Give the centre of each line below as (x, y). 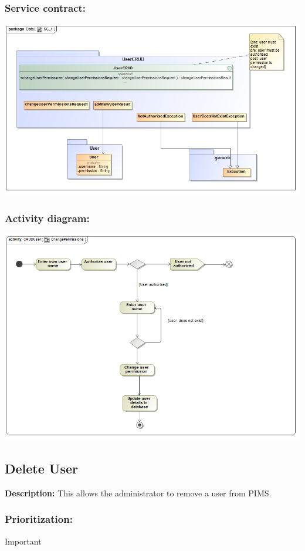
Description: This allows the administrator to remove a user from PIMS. (138, 493)
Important (23, 541)
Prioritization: (39, 519)
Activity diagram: (47, 218)
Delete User (41, 468)
